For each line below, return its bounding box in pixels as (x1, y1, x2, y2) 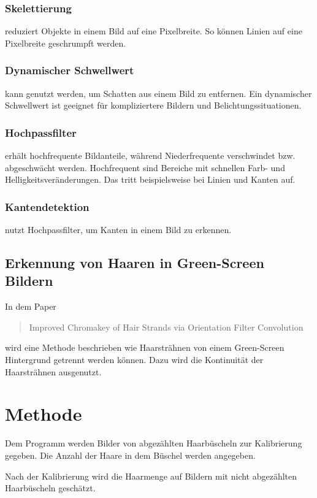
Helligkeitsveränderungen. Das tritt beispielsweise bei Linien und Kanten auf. (5, 173, 296, 186)
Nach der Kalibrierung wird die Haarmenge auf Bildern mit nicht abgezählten (5, 469, 297, 482)
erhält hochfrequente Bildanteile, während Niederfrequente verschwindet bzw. (5, 149, 296, 162)
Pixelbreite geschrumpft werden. (5, 36, 126, 49)
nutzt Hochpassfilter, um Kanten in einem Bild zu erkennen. (5, 223, 232, 236)
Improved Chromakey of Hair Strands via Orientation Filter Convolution (29, 320, 304, 333)
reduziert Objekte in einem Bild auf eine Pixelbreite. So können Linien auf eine (5, 25, 302, 37)
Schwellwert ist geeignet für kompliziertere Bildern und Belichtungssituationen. (5, 99, 302, 112)
